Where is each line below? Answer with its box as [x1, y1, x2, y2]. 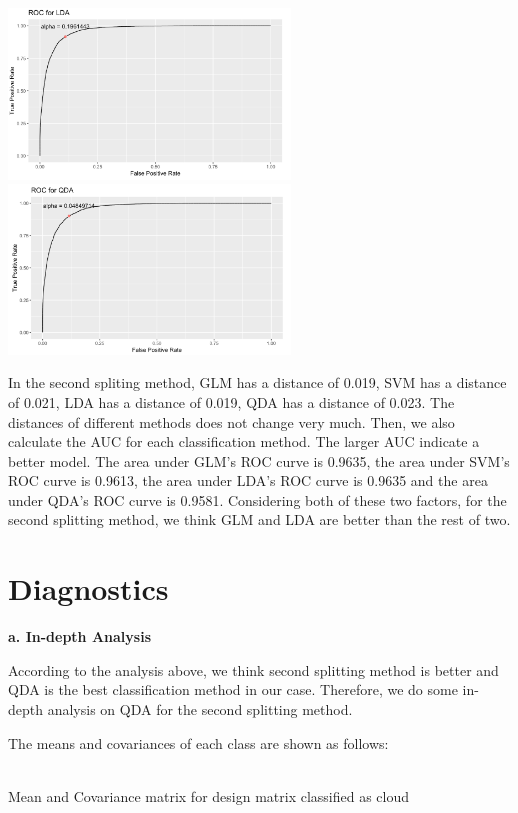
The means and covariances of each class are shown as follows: [8, 732, 389, 753]
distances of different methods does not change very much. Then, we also [8, 411, 455, 432]
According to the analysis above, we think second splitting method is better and [8, 659, 499, 680]
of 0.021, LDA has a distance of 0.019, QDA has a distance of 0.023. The [8, 391, 455, 412]
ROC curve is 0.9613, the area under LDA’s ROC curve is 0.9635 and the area [8, 470, 488, 491]
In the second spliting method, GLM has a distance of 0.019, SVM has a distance [8, 372, 507, 393]
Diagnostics [8, 568, 169, 609]
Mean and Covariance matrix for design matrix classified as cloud [8, 785, 410, 806]
